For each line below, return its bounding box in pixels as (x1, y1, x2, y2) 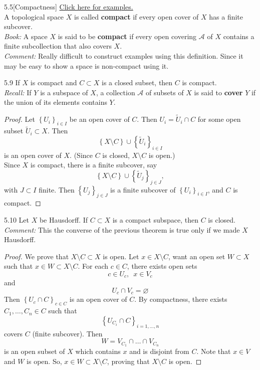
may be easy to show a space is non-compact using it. (4, 60, 169, 71)
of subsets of (145, 87, 184, 97)
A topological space (4, 11, 64, 22)
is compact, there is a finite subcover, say (30, 159, 157, 170)
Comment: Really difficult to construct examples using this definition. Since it (4, 50, 243, 61)
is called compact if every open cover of (74, 11, 199, 22)
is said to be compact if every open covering (58, 31, 197, 41)
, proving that (107, 355, 150, 366)
